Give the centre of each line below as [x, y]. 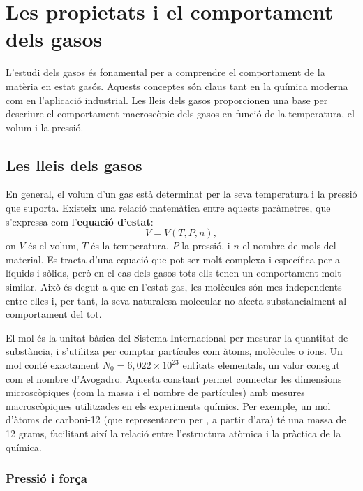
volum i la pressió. [45, 127]
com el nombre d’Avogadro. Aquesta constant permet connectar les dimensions [174, 378]
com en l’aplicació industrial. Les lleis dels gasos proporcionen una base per [167, 100]
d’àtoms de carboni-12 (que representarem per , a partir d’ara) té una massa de [176, 419]
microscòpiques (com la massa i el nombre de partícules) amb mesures [155, 392]
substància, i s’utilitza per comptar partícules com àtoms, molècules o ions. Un [174, 351]
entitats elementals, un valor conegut [261, 365]
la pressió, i [206, 245]
